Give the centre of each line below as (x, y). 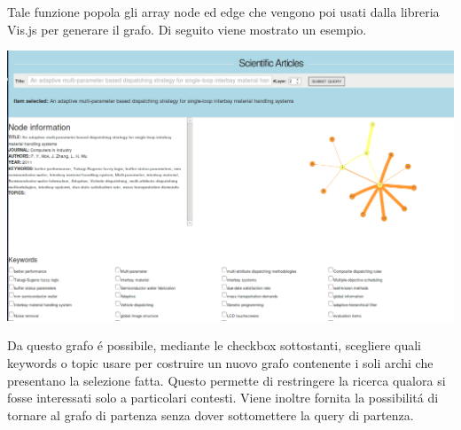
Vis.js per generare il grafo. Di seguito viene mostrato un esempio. (187, 29)
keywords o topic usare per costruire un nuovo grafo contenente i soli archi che (220, 363)
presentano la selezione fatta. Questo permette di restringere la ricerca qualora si (227, 380)
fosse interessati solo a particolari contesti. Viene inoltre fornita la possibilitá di (223, 398)
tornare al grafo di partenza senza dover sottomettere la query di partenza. (211, 414)
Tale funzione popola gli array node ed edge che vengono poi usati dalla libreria (223, 12)
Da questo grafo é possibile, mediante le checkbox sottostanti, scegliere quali (214, 345)
